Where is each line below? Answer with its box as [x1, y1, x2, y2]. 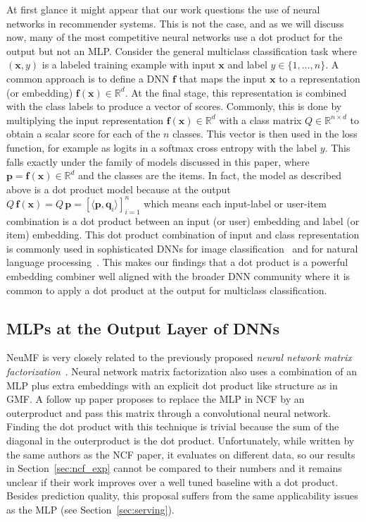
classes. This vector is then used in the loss [172, 126, 358, 141]
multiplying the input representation [6, 112, 164, 127]
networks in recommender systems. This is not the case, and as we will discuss [6, 16, 344, 30]
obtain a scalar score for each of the [6, 126, 160, 141]
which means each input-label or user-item [144, 195, 327, 210]
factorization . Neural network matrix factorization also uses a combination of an [6, 363, 357, 378]
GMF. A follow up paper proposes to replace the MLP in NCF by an [6, 391, 305, 406]
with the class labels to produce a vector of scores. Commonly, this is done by [6, 99, 342, 114]
